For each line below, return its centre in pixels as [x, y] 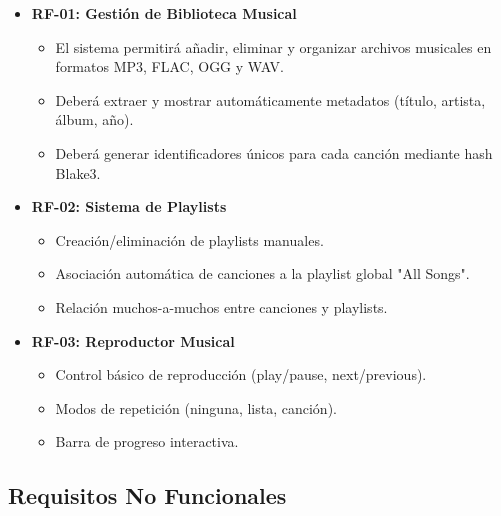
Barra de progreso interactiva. [147, 441]
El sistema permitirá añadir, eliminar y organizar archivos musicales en [273, 46]
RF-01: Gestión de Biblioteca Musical [164, 13]
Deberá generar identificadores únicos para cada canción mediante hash [274, 152]
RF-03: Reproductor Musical [133, 340]
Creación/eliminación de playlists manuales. [189, 239]
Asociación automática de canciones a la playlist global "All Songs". [262, 273]
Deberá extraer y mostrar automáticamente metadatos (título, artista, [270, 99]
